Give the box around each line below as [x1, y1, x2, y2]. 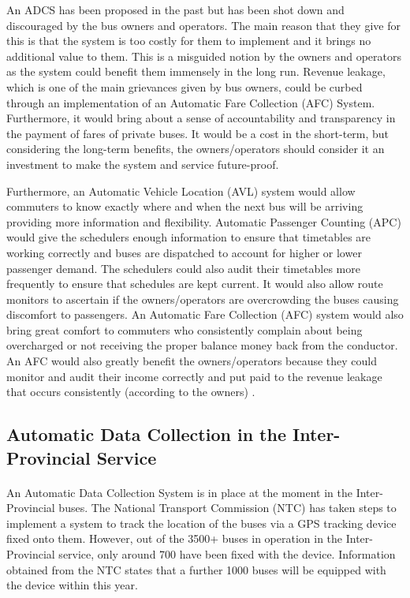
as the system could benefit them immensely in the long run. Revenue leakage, [6, 63, 386, 80]
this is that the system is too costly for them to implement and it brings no [6, 32, 371, 49]
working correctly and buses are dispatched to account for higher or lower [6, 244, 362, 260]
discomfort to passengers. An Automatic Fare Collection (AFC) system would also [6, 306, 404, 323]
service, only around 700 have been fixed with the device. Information [58, 545, 396, 562]
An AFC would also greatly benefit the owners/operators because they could [6, 353, 378, 369]
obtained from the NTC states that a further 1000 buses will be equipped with [6, 561, 386, 577]
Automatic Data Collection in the [6, 422, 286, 447]
